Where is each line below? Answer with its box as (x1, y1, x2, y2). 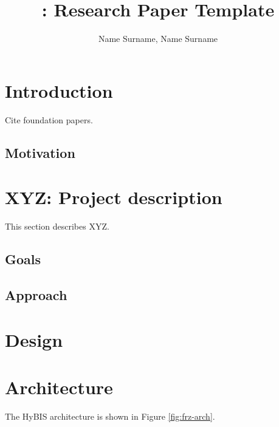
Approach (5, 285, 67, 304)
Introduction (5, 78, 113, 103)
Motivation (5, 143, 75, 162)
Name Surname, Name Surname (98, 32, 218, 45)
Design (5, 327, 63, 352)
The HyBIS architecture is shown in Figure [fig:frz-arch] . (5, 409, 215, 422)
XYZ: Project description (5, 185, 222, 210)
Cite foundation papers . (5, 113, 93, 126)
